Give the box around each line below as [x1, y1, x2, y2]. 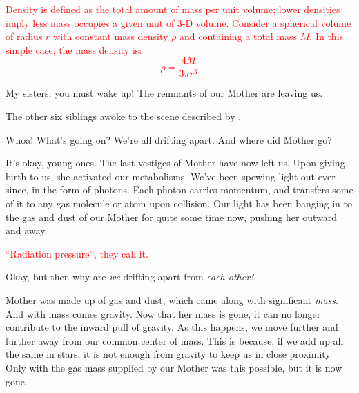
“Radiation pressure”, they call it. [6, 246, 148, 260]
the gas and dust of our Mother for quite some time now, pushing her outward [6, 209, 338, 224]
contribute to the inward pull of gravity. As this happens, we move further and [6, 320, 338, 334]
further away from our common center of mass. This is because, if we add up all [6, 333, 344, 347]
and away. [6, 223, 48, 238]
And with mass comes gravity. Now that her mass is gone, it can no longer [6, 306, 321, 320]
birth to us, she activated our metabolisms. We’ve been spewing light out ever [6, 169, 336, 183]
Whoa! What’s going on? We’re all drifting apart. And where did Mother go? [6, 132, 332, 146]
